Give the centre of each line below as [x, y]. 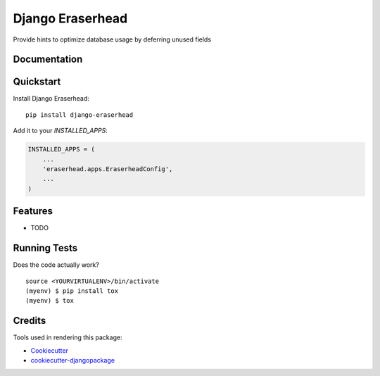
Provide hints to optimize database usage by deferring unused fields [112, 39]
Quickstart [37, 82]
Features [33, 211]
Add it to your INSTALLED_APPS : [61, 131]
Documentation [48, 59]
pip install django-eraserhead [80, 115]
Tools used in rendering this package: [68, 337]
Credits [30, 321]
